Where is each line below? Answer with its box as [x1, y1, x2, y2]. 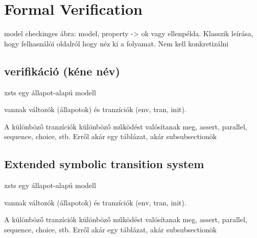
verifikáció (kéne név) [4, 63, 120, 78]
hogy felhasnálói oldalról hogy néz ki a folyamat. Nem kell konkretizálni [4, 38, 229, 48]
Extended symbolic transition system [4, 156, 204, 172]
